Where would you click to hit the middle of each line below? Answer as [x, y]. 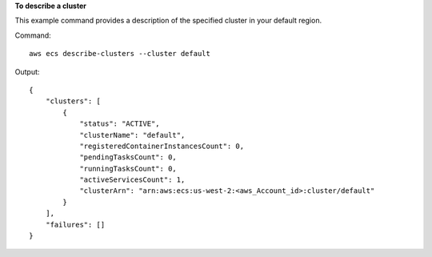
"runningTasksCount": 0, [128, 169]
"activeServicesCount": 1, [132, 180]
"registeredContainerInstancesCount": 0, [162, 146]
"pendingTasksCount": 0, [128, 157]
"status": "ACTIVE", [120, 124]
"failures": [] [75, 225]
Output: [27, 71]
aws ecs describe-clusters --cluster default [120, 54]
